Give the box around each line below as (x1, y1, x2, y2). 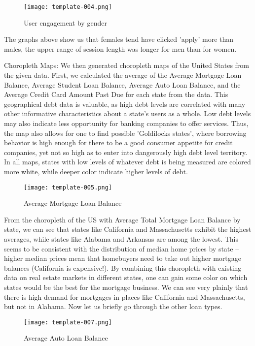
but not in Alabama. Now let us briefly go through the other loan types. (4, 301, 222, 312)
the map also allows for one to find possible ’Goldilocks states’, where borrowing (4, 127, 247, 138)
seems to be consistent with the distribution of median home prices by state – (4, 243, 239, 253)
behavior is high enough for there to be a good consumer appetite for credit (4, 137, 233, 148)
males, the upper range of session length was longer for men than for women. (4, 43, 237, 54)
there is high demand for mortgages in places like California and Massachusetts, (4, 291, 245, 302)
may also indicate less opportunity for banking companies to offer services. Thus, (4, 118, 249, 128)
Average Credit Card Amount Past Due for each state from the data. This (4, 89, 228, 99)
